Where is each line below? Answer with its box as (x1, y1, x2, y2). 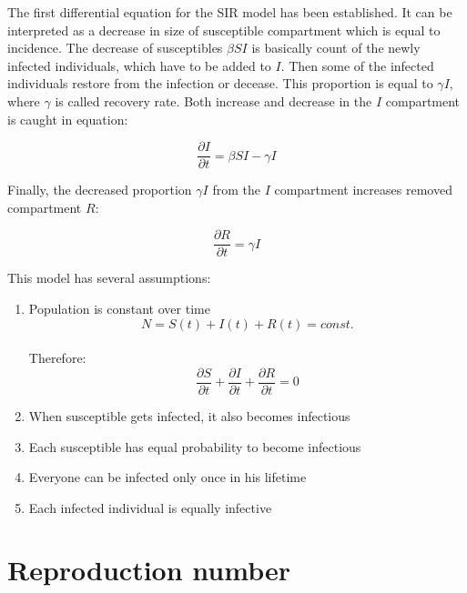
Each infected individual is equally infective (28, 498, 272, 517)
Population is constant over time (28, 299, 210, 318)
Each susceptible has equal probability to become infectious (28, 437, 361, 456)
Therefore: (28, 348, 86, 367)
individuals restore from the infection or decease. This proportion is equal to (7, 74, 433, 93)
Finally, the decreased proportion (7, 180, 192, 199)
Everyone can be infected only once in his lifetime (28, 467, 307, 487)
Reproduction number (7, 551, 290, 588)
